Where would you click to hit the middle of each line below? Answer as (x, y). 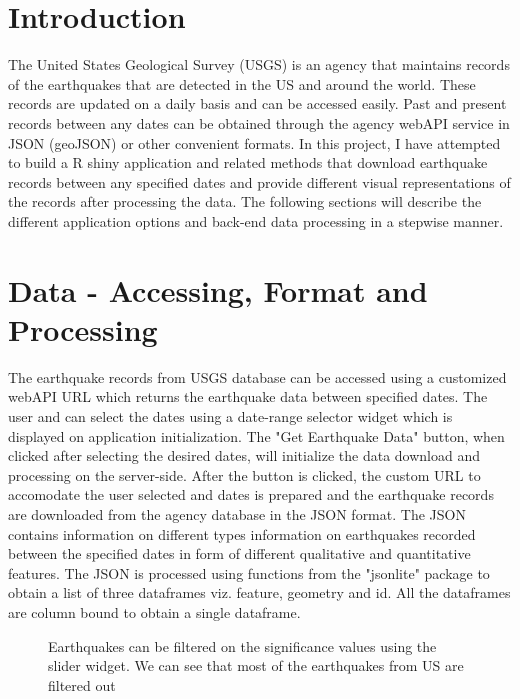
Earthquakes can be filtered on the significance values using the (242, 645)
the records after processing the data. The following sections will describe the (245, 201)
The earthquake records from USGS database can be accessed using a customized (257, 376)
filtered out (82, 684)
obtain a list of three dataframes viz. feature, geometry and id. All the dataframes (259, 592)
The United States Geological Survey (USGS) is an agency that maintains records (259, 64)
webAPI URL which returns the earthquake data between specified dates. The (248, 396)
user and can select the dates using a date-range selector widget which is (230, 415)
